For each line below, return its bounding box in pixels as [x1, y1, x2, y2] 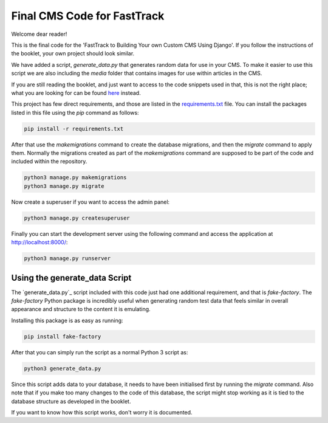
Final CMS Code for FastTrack [11, 9, 165, 22]
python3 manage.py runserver [24, 255, 111, 262]
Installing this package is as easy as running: [11, 317, 124, 324]
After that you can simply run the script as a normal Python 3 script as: [11, 348, 188, 356]
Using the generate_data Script [11, 272, 132, 283]
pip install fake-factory [24, 333, 101, 340]
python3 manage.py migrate [24, 182, 104, 190]
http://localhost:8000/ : [11, 239, 68, 246]
